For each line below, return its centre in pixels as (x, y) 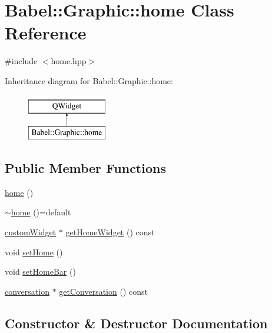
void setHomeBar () (40, 272)
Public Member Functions (85, 168)
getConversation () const (103, 291)
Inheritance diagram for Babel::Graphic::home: (89, 80)
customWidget (31, 232)
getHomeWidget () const (110, 232)
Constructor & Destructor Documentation (136, 323)
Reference (46, 33)
